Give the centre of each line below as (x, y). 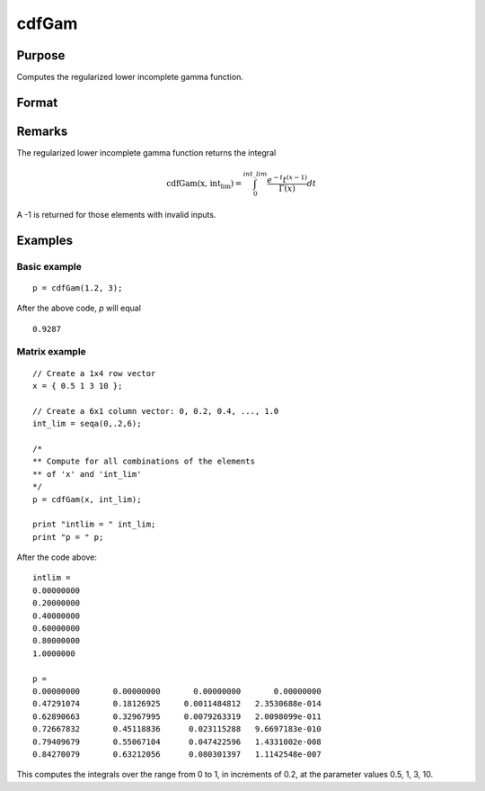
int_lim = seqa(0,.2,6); (87, 424)
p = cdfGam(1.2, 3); (78, 288)
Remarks (42, 131)
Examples (45, 240)
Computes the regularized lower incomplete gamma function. (130, 77)
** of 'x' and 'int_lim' (87, 474)
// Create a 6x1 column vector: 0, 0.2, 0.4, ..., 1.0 (156, 411)
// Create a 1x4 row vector (94, 373)
